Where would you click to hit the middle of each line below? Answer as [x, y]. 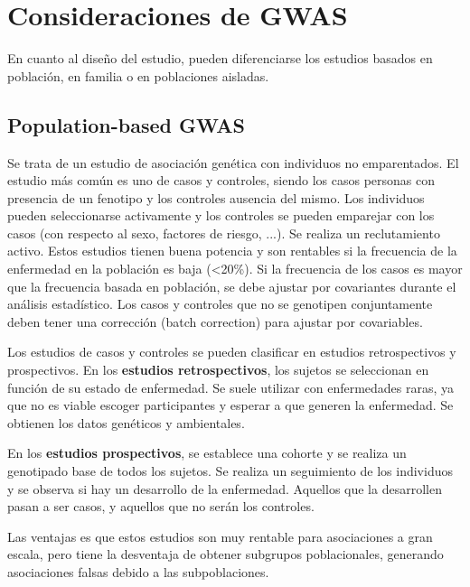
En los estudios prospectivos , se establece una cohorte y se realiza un [207, 453]
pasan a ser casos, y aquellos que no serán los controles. [161, 506]
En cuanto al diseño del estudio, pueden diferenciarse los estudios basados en [220, 58]
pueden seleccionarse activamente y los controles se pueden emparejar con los [221, 215]
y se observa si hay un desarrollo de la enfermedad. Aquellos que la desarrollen [225, 488]
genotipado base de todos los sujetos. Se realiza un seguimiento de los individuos [230, 471]
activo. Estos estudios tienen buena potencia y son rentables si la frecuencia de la [232, 251]
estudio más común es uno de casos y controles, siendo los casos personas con [221, 180]
